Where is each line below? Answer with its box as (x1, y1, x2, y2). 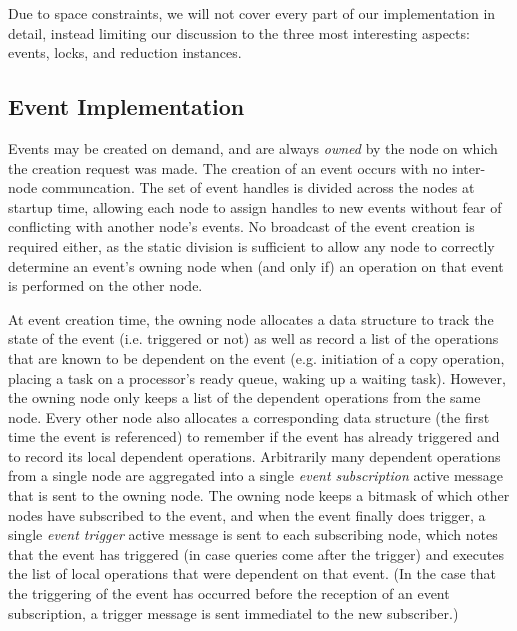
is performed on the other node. (8, 275, 203, 296)
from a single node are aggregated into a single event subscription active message (8, 465, 504, 486)
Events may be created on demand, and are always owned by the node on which (8, 137, 498, 158)
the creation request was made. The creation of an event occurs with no (8, 157, 448, 178)
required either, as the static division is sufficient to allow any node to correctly (8, 235, 495, 256)
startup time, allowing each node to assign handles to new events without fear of (8, 196, 502, 217)
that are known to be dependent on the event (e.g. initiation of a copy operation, (8, 347, 505, 368)
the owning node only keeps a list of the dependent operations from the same (8, 387, 481, 408)
